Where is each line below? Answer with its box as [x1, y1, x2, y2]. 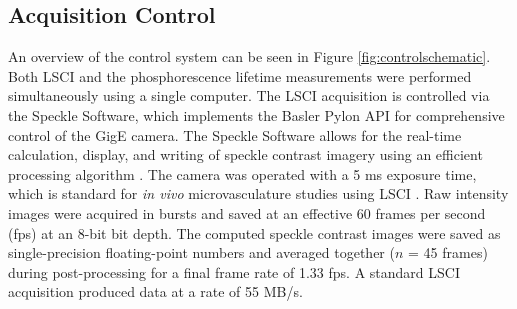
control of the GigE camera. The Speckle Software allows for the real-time [8, 124, 462, 145]
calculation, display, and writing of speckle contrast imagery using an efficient [8, 144, 483, 165]
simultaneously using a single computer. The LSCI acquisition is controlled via [8, 85, 490, 106]
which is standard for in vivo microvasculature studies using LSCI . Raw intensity [8, 183, 509, 204]
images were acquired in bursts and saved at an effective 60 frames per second [8, 202, 486, 223]
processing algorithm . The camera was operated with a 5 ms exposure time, [8, 163, 477, 184]
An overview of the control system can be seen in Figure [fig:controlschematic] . [8, 46, 491, 67]
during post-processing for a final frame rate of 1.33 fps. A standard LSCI [8, 261, 460, 282]
